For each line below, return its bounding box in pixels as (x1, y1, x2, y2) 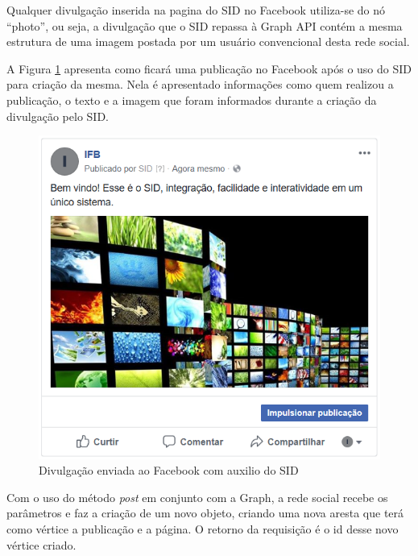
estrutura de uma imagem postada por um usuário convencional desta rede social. (6, 33, 410, 50)
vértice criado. (6, 536, 77, 553)
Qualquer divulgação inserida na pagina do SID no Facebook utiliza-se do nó (6, 2, 386, 18)
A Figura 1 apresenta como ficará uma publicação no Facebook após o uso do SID (6, 60, 412, 77)
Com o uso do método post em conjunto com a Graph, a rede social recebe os (6, 488, 388, 505)
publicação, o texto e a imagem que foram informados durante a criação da (6, 91, 377, 108)
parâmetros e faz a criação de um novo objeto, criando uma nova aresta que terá (6, 504, 404, 521)
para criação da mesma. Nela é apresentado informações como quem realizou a (6, 76, 394, 93)
